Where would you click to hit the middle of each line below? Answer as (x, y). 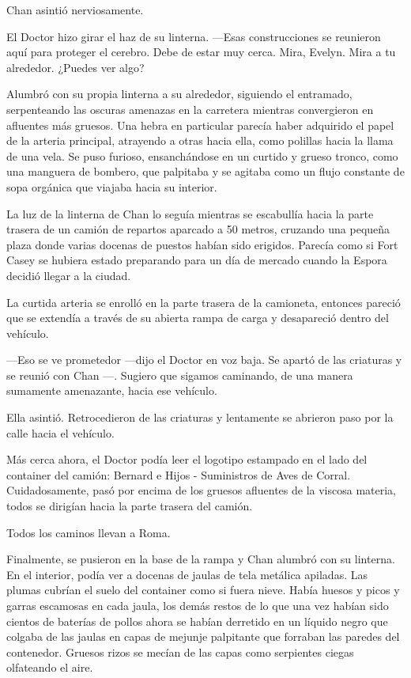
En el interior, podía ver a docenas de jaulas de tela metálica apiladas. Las (187, 574)
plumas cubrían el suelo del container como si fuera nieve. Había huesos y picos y (203, 590)
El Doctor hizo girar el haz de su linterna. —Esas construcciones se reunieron (194, 36)
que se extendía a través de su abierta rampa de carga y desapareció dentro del (198, 318)
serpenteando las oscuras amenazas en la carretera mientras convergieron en (190, 109)
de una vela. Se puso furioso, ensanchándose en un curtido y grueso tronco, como (202, 155)
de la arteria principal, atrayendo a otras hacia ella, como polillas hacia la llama (200, 140)
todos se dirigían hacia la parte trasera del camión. (130, 506)
